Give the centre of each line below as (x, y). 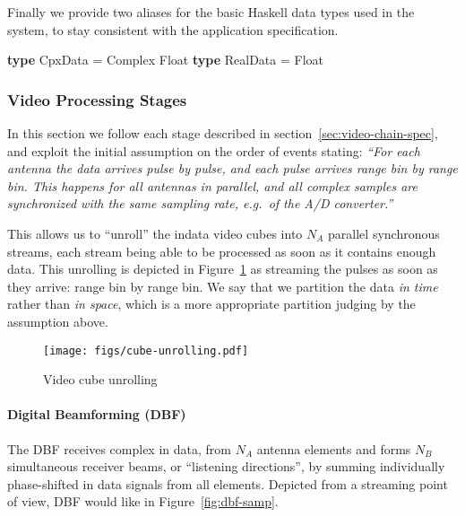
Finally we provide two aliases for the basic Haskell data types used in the (211, 12)
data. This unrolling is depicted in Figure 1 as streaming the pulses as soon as (223, 269)
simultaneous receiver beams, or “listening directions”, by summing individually (226, 466)
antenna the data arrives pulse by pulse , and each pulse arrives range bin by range (232, 168)
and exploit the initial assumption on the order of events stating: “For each (214, 150)
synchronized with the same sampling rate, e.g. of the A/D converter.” (200, 203)
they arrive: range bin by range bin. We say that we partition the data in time (223, 286)
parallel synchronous (384, 233)
